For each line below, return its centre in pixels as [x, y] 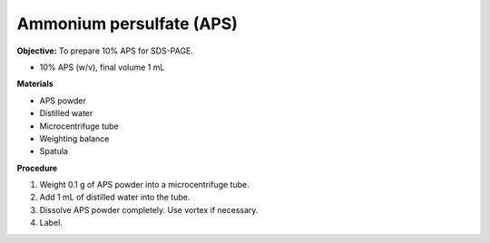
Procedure [37, 168]
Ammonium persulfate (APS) [127, 24]
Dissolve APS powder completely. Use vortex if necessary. [149, 209]
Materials [35, 84]
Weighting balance [74, 138]
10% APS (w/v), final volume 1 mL [102, 67]
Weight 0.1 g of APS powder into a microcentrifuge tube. [144, 185]
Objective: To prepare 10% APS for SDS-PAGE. [105, 51]
